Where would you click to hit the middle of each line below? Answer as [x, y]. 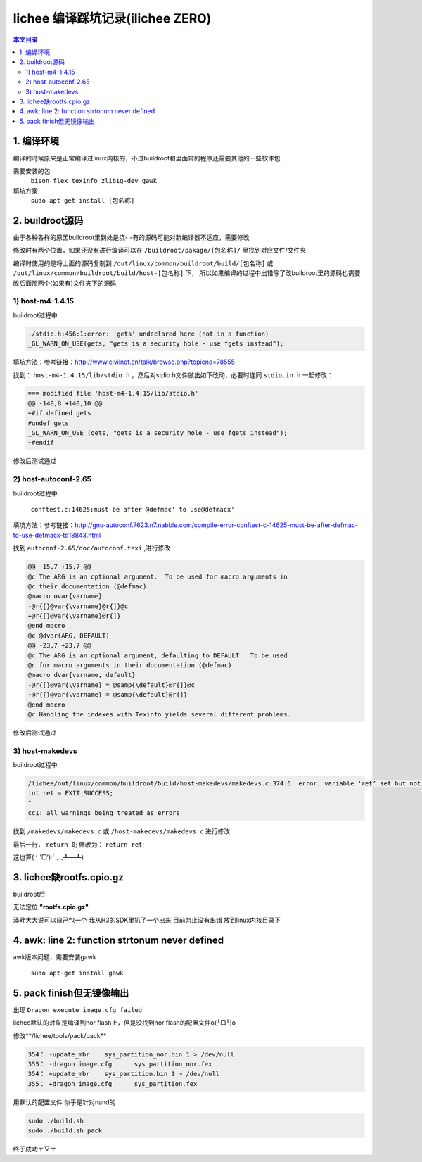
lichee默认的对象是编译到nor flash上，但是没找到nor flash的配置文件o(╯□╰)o [124, 1023]
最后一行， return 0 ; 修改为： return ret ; [79, 844]
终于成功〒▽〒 [35, 1149]
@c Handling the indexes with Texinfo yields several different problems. [160, 714]
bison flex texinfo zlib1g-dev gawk [94, 181]
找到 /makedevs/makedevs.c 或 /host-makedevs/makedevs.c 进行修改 [122, 831]
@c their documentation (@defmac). [89, 586]
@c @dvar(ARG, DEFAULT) [69, 636]
